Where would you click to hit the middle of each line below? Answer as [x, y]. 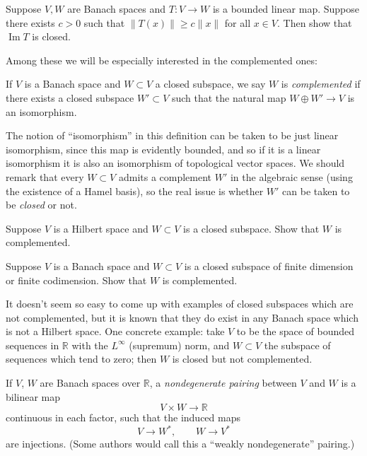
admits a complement [165, 176]
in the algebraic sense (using [291, 176]
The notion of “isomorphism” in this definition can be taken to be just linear [172, 135]
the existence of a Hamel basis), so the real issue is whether [135, 191]
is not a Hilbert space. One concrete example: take [115, 331]
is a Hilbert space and [101, 228]
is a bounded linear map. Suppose [286, 8]
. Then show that [314, 22]
